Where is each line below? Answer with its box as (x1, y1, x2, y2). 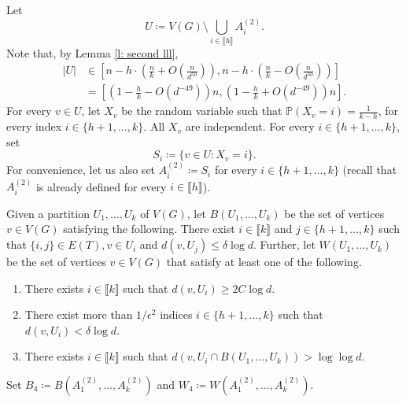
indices (160, 306, 193, 323)
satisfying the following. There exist (63, 220, 235, 237)
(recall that (342, 161, 397, 178)
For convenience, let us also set (6, 161, 156, 178)
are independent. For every (185, 118, 315, 135)
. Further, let (253, 236, 316, 253)
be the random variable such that (121, 102, 282, 119)
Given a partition (6, 205, 90, 221)
